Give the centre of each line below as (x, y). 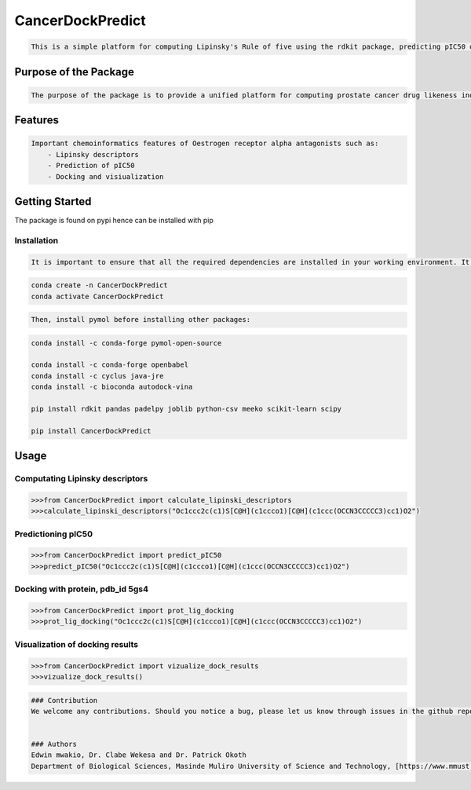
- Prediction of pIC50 (91, 166)
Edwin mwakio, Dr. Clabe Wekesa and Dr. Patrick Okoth (139, 755)
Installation (37, 240)
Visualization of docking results (77, 644)
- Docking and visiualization (106, 176)
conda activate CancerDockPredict (97, 296)
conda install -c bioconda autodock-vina (112, 387)
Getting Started (53, 201)
